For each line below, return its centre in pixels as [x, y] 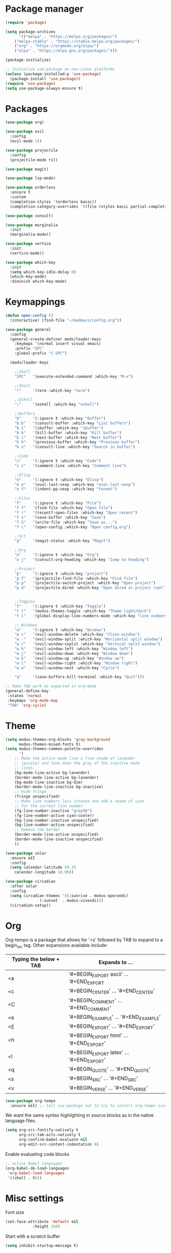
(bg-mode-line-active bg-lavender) [52, 772]
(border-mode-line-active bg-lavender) [57, 778]
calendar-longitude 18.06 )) [44, 872]
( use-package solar [26, 853]
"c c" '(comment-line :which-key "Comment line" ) [70, 466]
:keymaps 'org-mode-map [33, 700]
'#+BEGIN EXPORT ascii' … [98, 975]
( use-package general [28, 329]
